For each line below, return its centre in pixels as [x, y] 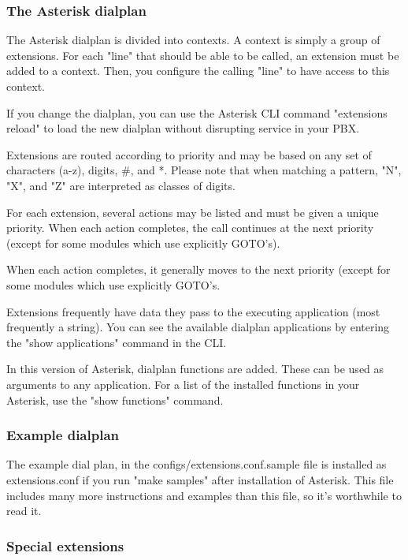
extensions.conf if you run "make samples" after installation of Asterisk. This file [200, 479]
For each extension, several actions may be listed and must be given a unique [193, 212]
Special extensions [65, 545]
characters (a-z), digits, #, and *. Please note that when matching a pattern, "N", [204, 170]
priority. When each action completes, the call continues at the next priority [190, 228]
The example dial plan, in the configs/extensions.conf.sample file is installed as [197, 464]
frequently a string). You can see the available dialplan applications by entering [198, 327]
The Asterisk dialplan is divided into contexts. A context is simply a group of [193, 40]
